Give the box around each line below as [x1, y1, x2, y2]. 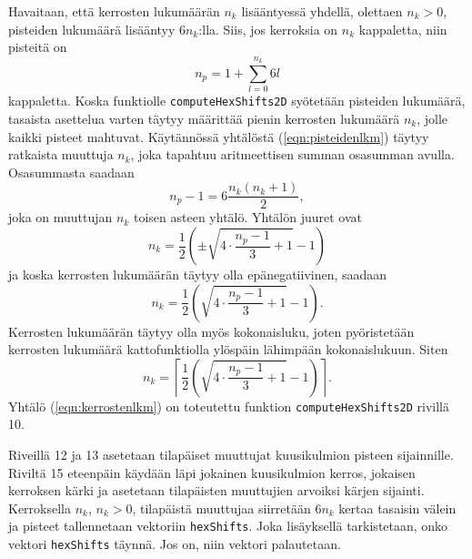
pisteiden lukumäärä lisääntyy [8, 19, 176, 38]
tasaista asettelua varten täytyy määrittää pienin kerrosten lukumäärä [8, 108, 400, 127]
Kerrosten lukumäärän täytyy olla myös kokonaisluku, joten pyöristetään [8, 321, 415, 340]
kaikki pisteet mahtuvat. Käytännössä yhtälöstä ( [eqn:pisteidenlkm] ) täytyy [8, 127, 429, 146]
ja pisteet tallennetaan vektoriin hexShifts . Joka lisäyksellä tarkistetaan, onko [8, 516, 448, 535]
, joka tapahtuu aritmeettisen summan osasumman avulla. [130, 145, 455, 164]
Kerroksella [8, 498, 71, 517]
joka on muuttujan [8, 208, 113, 227]
